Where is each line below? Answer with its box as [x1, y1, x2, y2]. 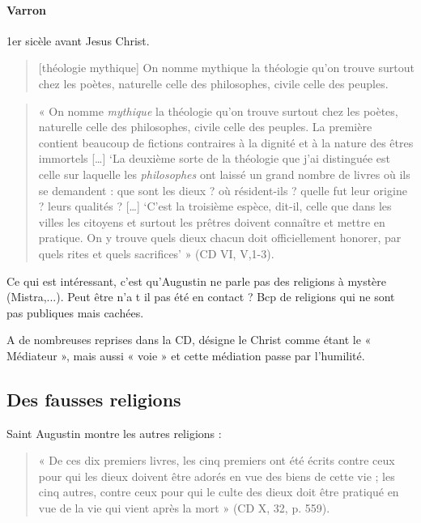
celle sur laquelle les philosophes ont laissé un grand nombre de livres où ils [38, 165, 410, 182]
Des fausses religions [6, 386, 181, 411]
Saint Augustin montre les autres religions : [6, 424, 222, 441]
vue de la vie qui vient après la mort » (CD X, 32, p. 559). [38, 500, 330, 517]
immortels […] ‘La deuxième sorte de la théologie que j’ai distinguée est [38, 150, 390, 167]
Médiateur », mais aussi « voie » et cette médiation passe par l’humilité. [6, 347, 365, 364]
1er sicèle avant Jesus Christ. [6, 32, 150, 49]
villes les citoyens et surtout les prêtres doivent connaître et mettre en [38, 213, 385, 230]
